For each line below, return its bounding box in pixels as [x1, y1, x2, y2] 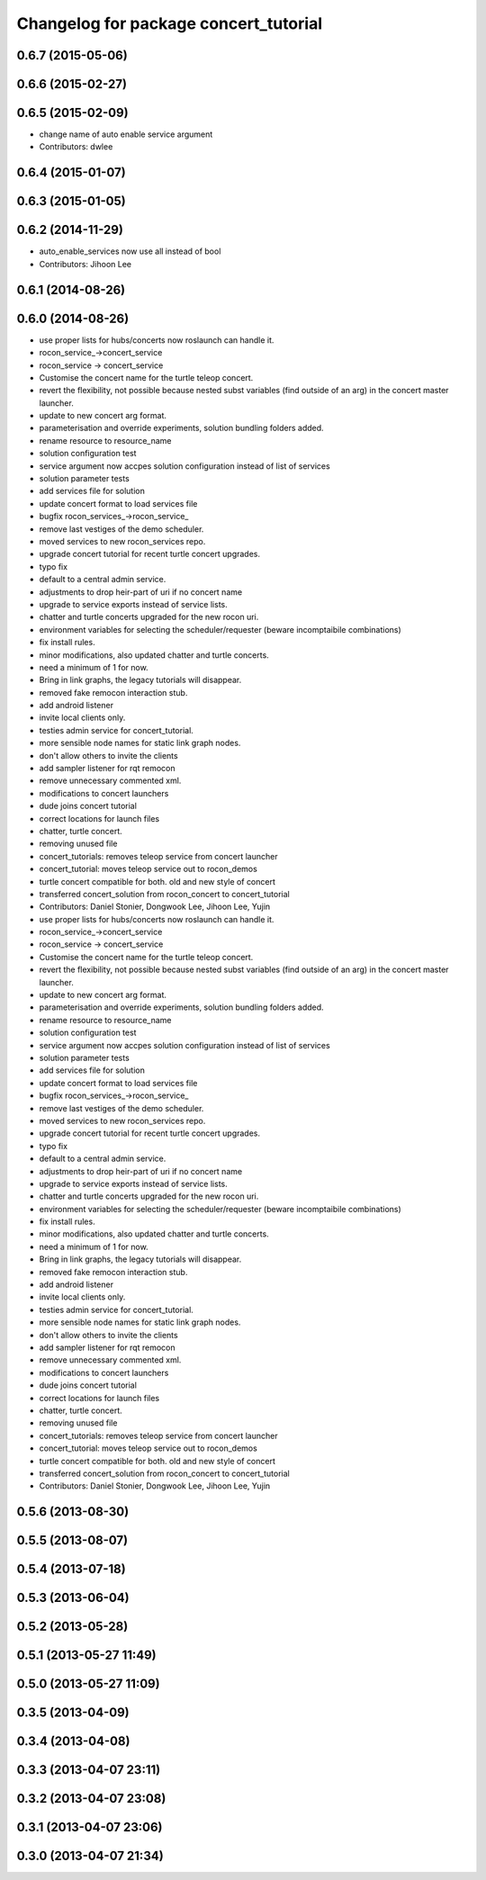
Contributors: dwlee [39, 141, 113, 152]
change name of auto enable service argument [39, 129, 213, 139]
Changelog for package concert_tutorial [16, 13, 323, 33]
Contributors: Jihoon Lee [39, 258, 132, 269]
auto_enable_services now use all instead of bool [39, 246, 221, 256]
